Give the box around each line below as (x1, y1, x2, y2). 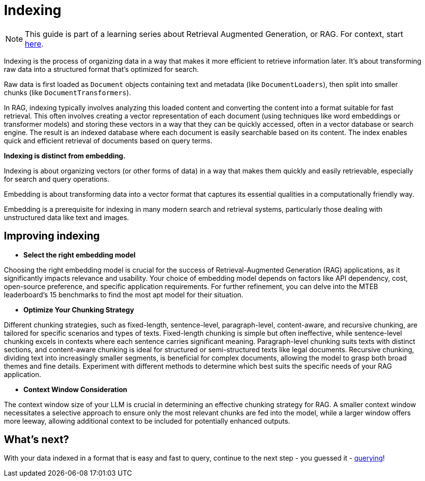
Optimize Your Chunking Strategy (23, 305, 134, 314)
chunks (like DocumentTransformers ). (4, 88, 131, 97)
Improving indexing (4, 230, 100, 242)
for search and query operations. (4, 174, 110, 183)
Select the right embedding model (23, 250, 136, 259)
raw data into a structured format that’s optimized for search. (4, 65, 199, 73)
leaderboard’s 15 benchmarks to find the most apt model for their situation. (4, 290, 243, 299)
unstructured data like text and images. (4, 213, 129, 222)
